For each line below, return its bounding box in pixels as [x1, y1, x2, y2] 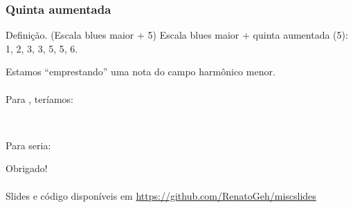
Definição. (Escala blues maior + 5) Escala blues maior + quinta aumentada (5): [6, 28, 348, 42]
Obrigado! [6, 161, 48, 176]
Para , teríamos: [6, 91, 73, 106]
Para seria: [6, 138, 51, 152]
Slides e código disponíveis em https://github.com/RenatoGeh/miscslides [6, 188, 316, 202]
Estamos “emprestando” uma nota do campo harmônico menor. [6, 64, 275, 79]
